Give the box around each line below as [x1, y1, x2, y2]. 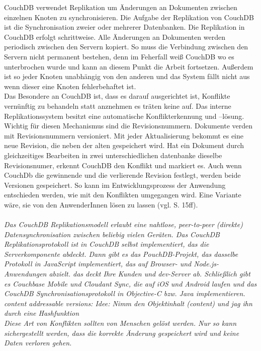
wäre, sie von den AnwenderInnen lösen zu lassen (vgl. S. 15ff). [4, 199, 198, 209]
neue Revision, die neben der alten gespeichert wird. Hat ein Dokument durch [4, 140, 244, 151]
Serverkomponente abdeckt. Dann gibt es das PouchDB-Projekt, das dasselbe [4, 248, 238, 259]
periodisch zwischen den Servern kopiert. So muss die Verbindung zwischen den [4, 41, 248, 52]
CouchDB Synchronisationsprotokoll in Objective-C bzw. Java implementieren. [4, 288, 245, 299]
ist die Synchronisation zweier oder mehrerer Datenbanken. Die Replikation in [4, 22, 245, 32]
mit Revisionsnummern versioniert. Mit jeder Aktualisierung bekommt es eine [4, 130, 243, 141]
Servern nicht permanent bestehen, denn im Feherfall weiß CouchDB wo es [4, 51, 234, 61]
